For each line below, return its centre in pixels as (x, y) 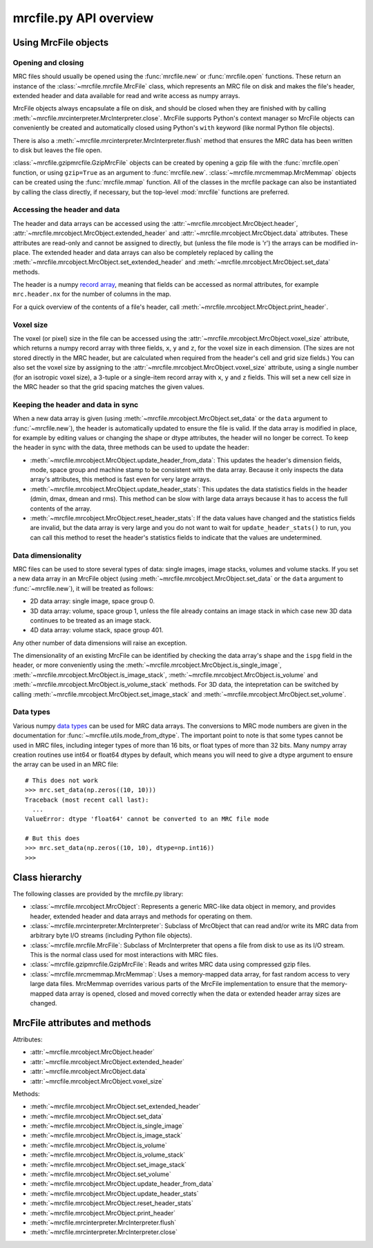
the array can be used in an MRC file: (66, 764)
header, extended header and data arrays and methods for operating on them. (141, 916)
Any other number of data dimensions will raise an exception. (100, 643)
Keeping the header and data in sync (76, 404)
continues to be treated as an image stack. (91, 620)
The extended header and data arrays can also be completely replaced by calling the (152, 252)
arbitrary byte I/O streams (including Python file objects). (111, 936)
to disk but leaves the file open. (58, 150)
